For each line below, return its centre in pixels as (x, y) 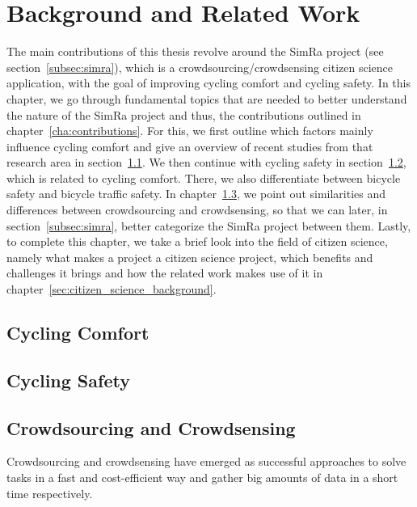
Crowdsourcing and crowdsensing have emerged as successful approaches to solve (206, 461)
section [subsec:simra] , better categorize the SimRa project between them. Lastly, (209, 225)
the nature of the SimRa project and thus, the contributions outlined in (184, 114)
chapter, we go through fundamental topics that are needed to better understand (207, 98)
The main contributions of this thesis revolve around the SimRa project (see (195, 51)
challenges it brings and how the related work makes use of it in (165, 273)
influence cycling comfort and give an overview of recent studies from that (190, 146)
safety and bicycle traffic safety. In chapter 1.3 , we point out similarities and (196, 194)
